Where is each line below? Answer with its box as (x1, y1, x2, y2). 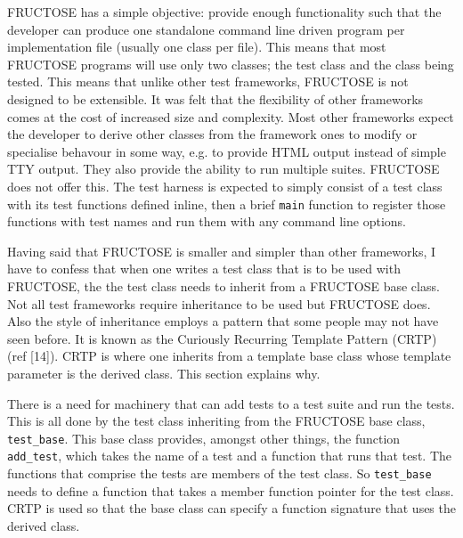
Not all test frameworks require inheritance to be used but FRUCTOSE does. (7, 294, 431, 313)
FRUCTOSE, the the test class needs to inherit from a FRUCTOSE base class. (7, 276, 440, 295)
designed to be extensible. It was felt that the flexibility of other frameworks (7, 89, 424, 108)
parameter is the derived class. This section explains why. (7, 363, 321, 382)
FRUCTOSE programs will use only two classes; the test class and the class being (7, 54, 454, 73)
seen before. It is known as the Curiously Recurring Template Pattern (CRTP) (7, 329, 437, 347)
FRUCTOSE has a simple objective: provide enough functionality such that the (7, 3, 442, 20)
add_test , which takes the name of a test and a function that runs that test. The (7, 446, 451, 465)
